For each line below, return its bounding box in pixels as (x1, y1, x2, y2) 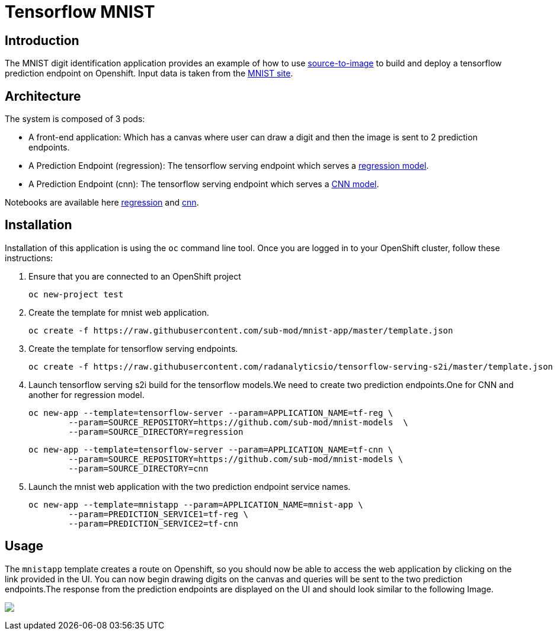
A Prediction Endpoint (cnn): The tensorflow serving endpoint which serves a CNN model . (28, 179, 379, 190)
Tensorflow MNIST (5, 2, 155, 22)
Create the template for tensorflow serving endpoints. (28, 343, 238, 354)
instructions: (5, 252, 53, 263)
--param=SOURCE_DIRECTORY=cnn (68, 463, 209, 473)
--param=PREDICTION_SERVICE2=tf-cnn (68, 518, 239, 528)
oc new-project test (28, 289, 124, 299)
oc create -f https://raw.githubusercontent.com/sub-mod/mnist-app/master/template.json (28, 325, 453, 335)
